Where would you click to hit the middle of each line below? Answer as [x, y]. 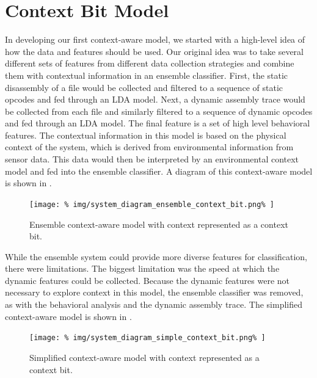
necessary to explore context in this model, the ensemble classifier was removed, [154, 292]
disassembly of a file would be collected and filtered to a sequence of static [144, 87]
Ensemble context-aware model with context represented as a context [159, 224]
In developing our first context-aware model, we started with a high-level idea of [155, 39]
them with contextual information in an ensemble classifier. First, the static [147, 75]
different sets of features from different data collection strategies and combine [150, 63]
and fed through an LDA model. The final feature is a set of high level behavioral [158, 123]
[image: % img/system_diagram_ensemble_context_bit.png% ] [152, 204]
